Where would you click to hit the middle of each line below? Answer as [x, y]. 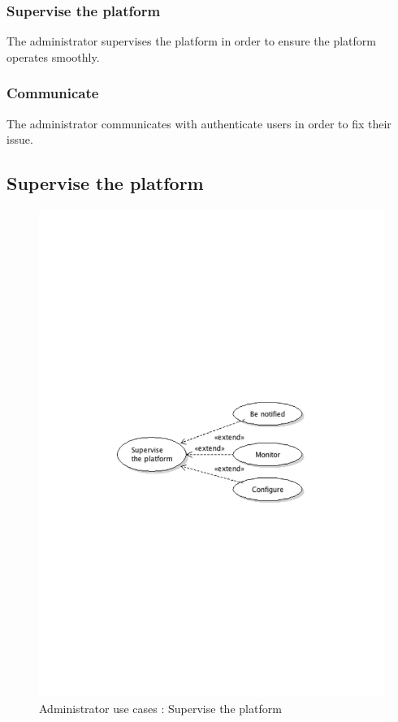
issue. [20, 139]
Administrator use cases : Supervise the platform [160, 708]
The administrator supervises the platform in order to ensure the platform [191, 41]
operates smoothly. [53, 56]
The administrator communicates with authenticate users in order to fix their [199, 123]
